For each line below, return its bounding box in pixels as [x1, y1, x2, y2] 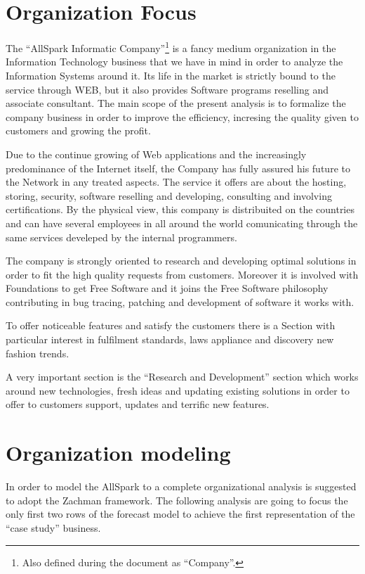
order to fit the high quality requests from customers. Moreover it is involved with [6, 267, 359, 281]
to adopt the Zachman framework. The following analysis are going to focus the [6, 492, 348, 507]
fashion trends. [6, 345, 69, 360]
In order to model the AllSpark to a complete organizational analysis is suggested [6, 479, 357, 494]
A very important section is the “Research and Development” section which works [6, 369, 359, 384]
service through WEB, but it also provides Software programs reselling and [6, 82, 328, 96]
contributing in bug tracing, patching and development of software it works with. [6, 294, 354, 309]
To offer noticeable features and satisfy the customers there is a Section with [6, 318, 336, 333]
